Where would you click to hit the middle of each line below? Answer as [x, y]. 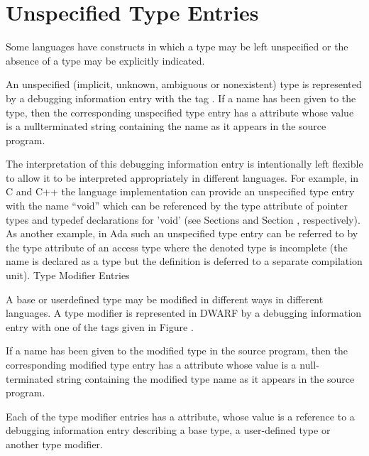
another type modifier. [54, 444]
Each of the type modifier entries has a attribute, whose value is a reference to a [180, 416]
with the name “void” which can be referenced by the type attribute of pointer [177, 206]
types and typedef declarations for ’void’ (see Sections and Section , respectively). [183, 219]
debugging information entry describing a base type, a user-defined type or [168, 430]
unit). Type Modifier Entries [68, 275]
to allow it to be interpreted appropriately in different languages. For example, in [182, 177]
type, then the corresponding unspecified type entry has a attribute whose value [180, 112]
